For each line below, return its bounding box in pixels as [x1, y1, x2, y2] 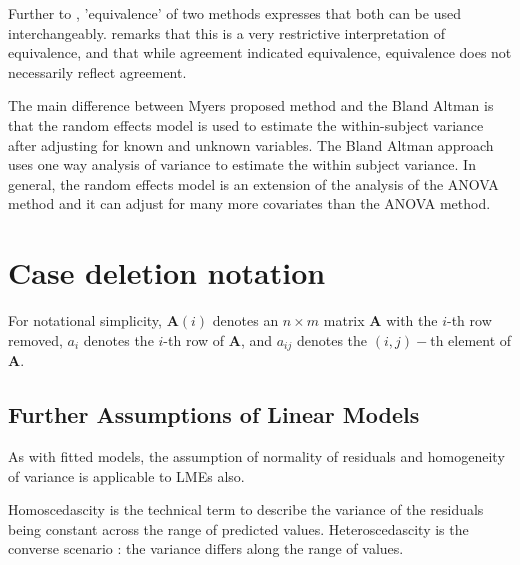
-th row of [163, 329, 225, 350]
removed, [8, 329, 63, 350]
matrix [323, 310, 365, 331]
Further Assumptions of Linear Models [8, 399, 420, 430]
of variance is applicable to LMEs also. [8, 465, 245, 486]
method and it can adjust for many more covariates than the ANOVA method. [8, 193, 491, 214]
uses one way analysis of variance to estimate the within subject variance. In [8, 154, 476, 175]
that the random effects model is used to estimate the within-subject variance [8, 114, 484, 135]
